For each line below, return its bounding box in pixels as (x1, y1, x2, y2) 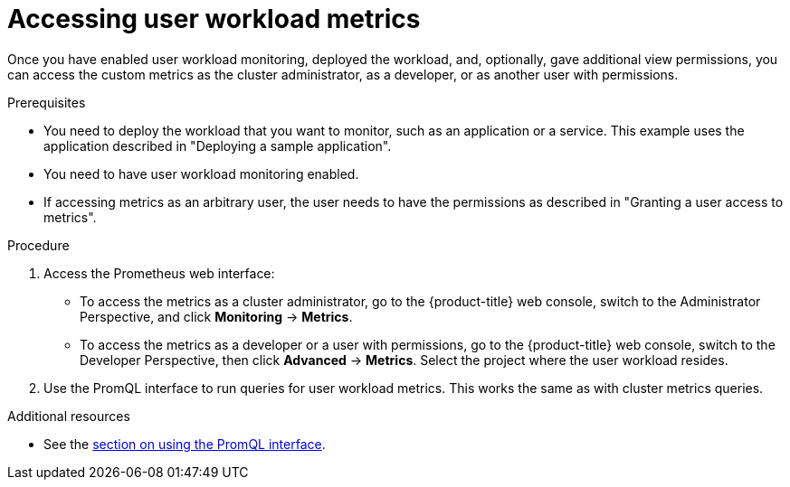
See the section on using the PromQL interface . (43, 435, 326, 452)
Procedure (7, 237, 70, 253)
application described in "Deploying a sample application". (43, 137, 392, 154)
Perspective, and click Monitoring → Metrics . (80, 308, 353, 324)
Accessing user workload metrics (7, 4, 421, 34)
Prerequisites (7, 94, 86, 110)
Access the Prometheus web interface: (43, 265, 275, 281)
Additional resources (7, 407, 130, 424)
